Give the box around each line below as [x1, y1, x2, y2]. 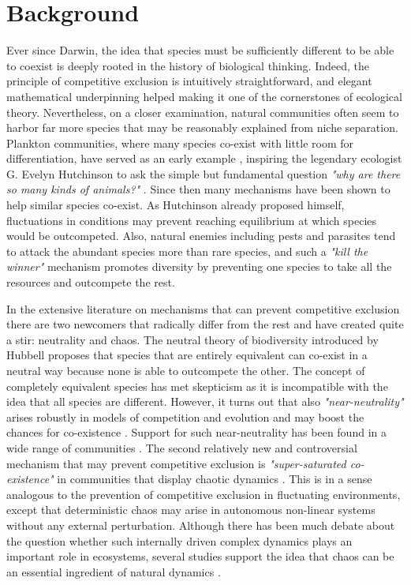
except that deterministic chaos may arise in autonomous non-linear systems [6, 501, 376, 518]
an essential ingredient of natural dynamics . [6, 563, 221, 579]
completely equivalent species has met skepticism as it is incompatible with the [6, 377, 388, 394]
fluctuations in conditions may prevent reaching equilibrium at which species [6, 212, 377, 228]
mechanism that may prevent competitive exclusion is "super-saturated [6, 455, 346, 471]
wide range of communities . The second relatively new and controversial [6, 439, 357, 456]
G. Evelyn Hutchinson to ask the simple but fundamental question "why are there [6, 165, 401, 182]
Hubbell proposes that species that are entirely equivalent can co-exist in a [6, 347, 368, 363]
